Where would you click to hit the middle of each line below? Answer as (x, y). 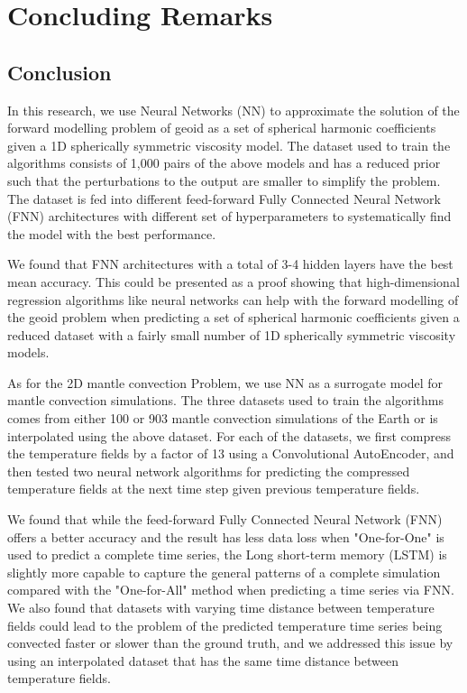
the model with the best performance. (112, 233)
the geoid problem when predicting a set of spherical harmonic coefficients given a (233, 317)
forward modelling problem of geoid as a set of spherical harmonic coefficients (222, 128)
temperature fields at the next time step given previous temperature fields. (214, 489)
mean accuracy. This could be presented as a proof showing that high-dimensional (233, 281)
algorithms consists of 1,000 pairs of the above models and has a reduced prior (224, 163)
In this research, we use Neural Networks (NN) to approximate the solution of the (233, 110)
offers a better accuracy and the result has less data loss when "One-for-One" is (226, 536)
